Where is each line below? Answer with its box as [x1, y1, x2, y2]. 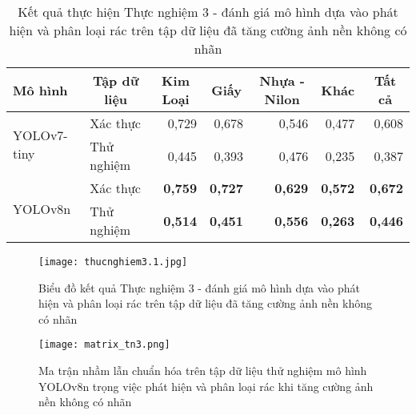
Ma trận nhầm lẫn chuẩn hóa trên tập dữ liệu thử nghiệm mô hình [38, 362, 367, 379]
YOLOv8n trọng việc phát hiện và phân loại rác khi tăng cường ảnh [38, 377, 374, 394]
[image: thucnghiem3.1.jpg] [38, 256, 188, 268]
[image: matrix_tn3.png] [38, 339, 170, 351]
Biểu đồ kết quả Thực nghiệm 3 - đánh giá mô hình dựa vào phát [38, 279, 360, 296]
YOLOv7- [13, 125, 68, 144]
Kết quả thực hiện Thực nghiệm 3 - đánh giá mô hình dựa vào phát [18, 2, 398, 21]
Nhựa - [259, 71, 305, 90]
